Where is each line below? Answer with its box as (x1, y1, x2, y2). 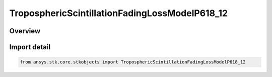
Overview (9, 27, 41, 35)
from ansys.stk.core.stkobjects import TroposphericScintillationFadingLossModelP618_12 (20, 59, 246, 65)
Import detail (9, 43, 50, 51)
